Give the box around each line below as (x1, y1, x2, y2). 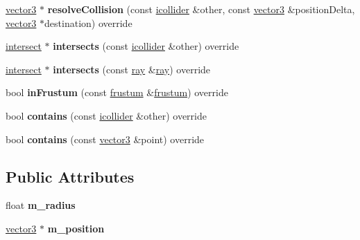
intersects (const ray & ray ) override (53, 62, 211, 76)
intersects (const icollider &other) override (53, 39, 239, 53)
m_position (47, 221, 105, 235)
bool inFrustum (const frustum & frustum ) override (6, 85, 228, 100)
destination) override (44, 15, 132, 30)
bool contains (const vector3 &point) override (6, 131, 205, 146)
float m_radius (6, 198, 76, 212)
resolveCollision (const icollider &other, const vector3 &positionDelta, (47, 2, 355, 16)
